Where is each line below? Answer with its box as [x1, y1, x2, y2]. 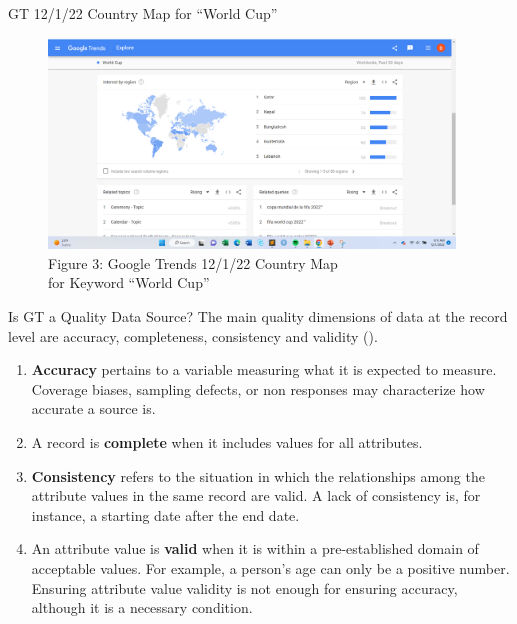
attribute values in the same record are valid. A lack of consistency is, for [31, 485, 481, 506]
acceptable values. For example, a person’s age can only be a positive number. [31, 557, 510, 578]
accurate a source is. [31, 398, 156, 419]
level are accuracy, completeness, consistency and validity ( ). [8, 325, 378, 346]
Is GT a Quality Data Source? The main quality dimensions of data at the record [8, 306, 508, 327]
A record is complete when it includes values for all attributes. [31, 431, 423, 452]
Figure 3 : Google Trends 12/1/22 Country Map [48, 252, 338, 273]
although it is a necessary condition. [31, 597, 253, 618]
